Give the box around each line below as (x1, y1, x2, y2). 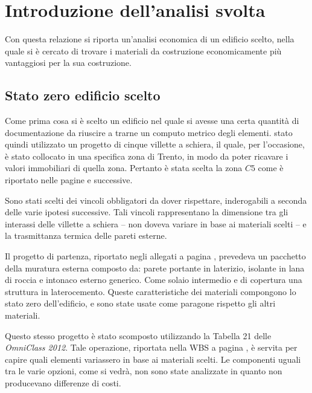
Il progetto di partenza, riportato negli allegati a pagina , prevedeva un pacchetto (5, 250, 306, 262)
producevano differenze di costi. (5, 376, 121, 389)
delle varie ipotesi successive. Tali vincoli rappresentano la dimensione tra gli (5, 206, 288, 218)
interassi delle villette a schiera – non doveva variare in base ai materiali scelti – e (5, 217, 307, 230)
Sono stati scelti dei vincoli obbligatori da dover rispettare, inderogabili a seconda (5, 193, 307, 206)
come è (258, 161, 284, 174)
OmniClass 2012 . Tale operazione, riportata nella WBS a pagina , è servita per (5, 341, 298, 354)
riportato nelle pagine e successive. (5, 174, 133, 186)
